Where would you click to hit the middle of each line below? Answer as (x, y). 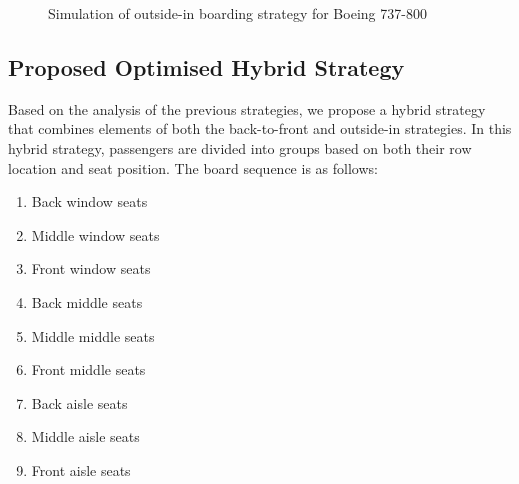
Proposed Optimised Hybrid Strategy (206, 66)
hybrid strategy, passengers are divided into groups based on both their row (240, 147)
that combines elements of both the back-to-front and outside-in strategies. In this (260, 128)
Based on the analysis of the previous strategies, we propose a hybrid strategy (247, 108)
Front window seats (91, 268)
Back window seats (89, 201)
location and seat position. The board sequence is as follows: (193, 167)
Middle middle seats (93, 335)
